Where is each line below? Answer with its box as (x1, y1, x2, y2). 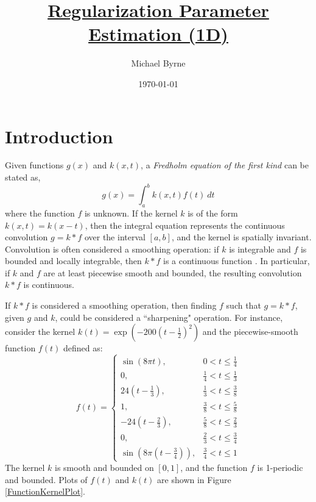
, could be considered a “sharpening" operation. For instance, (55, 310, 283, 323)
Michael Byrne (131, 57, 186, 70)
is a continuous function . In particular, (163, 254, 310, 267)
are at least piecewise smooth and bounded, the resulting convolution (43, 266, 302, 279)
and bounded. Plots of (5, 473, 88, 486)
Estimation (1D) (88, 21, 228, 46)
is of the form (188, 206, 238, 219)
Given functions (5, 159, 64, 171)
